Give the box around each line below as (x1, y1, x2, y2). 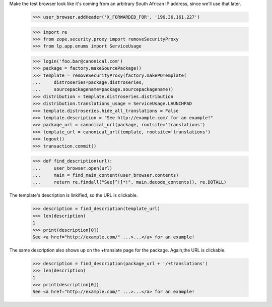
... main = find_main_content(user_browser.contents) (32, 172, 179, 178)
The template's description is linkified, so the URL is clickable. (9, 192, 138, 198)
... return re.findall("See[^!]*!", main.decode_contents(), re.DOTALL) (32, 179, 227, 185)
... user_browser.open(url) (32, 165, 113, 171)
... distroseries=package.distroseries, (32, 80, 145, 85)
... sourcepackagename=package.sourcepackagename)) (32, 86, 174, 92)
